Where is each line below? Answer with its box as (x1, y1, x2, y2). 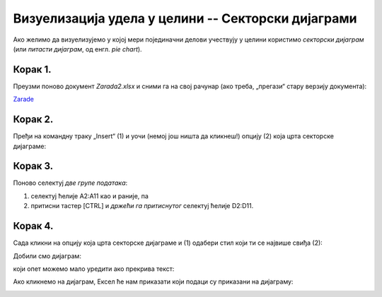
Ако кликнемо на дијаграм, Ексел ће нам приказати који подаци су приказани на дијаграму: (13, 277, 294, 286)
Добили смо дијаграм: (13, 251, 81, 260)
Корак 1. (13, 63, 52, 75)
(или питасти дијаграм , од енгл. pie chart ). (13, 44, 142, 53)
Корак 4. (13, 220, 54, 232)
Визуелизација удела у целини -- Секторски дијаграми (13, 11, 357, 26)
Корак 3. (13, 160, 54, 172)
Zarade (13, 95, 35, 104)
